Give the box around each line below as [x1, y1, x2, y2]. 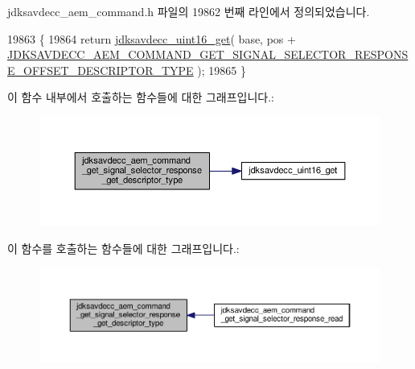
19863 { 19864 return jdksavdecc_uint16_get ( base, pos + [7, 30, 296, 47]
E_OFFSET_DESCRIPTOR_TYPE [7, 61, 194, 78]
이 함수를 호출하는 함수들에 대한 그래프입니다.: [7, 240, 240, 257]
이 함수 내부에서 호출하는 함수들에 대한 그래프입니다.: [7, 89, 274, 106]
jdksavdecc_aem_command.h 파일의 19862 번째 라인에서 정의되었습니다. [7, 3, 370, 19]
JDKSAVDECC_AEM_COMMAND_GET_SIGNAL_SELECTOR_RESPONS [7, 46, 409, 63]
